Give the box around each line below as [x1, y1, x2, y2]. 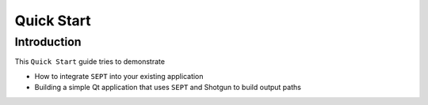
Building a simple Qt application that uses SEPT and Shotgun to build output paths [34, 83, 301, 92]
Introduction [14, 35, 82, 49]
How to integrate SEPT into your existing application [34, 71, 204, 81]
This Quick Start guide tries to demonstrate [14, 57, 166, 66]
